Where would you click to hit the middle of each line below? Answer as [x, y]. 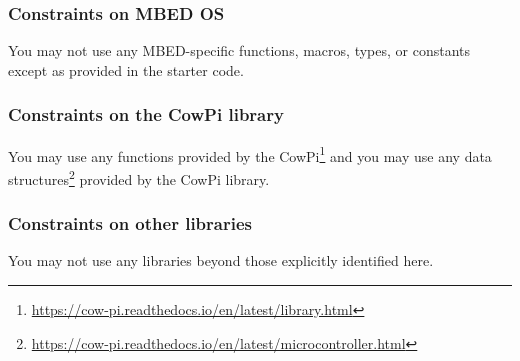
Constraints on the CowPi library [146, 114]
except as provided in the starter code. [126, 69]
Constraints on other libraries [130, 223]
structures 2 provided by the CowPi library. [139, 177]
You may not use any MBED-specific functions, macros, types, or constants [239, 50]
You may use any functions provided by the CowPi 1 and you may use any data [250, 154]
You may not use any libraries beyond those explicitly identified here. [221, 260]
